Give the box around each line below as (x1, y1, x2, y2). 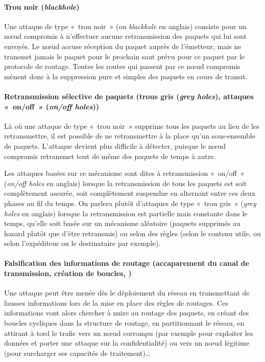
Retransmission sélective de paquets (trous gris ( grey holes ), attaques (4, 90, 254, 101)
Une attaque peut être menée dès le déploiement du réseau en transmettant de (4, 287, 250, 298)
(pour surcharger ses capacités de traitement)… (4, 347, 151, 358)
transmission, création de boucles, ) (4, 268, 132, 279)
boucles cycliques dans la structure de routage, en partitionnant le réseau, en (4, 318, 245, 328)
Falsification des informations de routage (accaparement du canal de (4, 258, 249, 268)
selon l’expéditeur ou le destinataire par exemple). (4, 238, 161, 248)
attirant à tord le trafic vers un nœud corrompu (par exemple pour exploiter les (4, 327, 253, 338)
